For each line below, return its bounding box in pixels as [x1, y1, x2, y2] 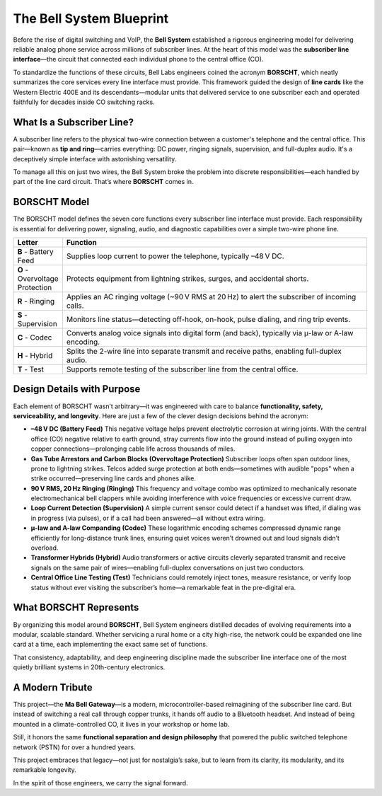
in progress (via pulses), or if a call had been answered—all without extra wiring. [30, 514, 265, 522]
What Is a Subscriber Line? [13, 116, 134, 128]
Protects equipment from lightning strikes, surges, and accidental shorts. [66, 274, 309, 284]
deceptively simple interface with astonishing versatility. [13, 154, 177, 163]
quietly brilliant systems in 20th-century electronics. [13, 663, 166, 671]
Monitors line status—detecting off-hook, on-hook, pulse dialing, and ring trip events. [66, 315, 351, 325]
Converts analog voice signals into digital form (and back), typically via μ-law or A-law [66, 328, 354, 338]
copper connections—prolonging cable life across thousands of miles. [30, 444, 236, 453]
